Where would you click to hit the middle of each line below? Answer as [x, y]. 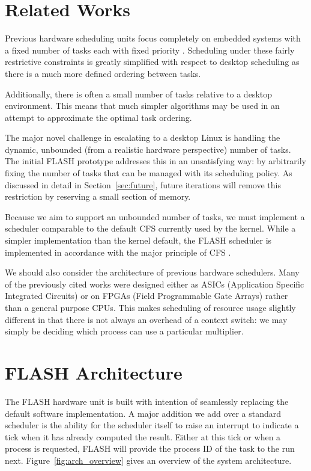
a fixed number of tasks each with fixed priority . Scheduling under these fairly [150, 50]
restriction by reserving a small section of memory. [98, 196]
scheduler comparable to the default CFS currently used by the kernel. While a [150, 228]
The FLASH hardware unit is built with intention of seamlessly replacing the [147, 401]
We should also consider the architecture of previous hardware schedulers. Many [152, 272]
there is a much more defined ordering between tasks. [103, 73]
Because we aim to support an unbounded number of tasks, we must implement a [155, 216]
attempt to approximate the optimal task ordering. [98, 117]
